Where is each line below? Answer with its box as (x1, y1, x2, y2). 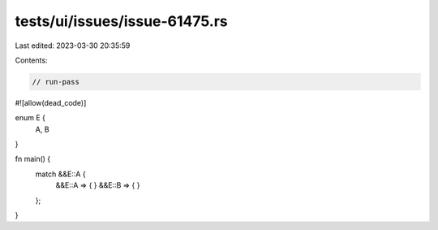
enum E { (15, 113, 46, 123)
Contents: (15, 55, 48, 65)
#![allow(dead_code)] (15, 98, 87, 107)
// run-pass (32, 77, 80, 86)
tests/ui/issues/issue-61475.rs (15, 12, 229, 30)
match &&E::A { (35, 169, 86, 179)
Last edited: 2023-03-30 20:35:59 (15, 41, 131, 50)
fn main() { (15, 154, 51, 164)
